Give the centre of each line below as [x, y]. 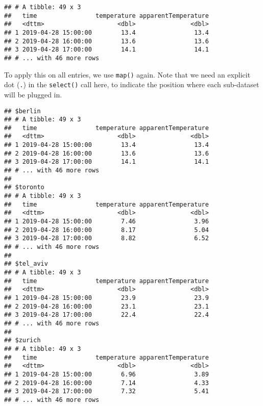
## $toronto [24, 187]
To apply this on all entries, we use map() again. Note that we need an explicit [127, 74]
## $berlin [22, 111]
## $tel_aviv [26, 264]
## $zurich [22, 340]
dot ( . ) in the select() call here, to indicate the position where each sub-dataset [132, 84]
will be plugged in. [33, 94]
